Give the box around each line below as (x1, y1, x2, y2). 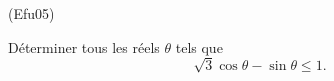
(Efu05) (8, 3, 55, 23)
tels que (175, 36, 223, 57)
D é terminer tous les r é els (8, 36, 160, 57)
